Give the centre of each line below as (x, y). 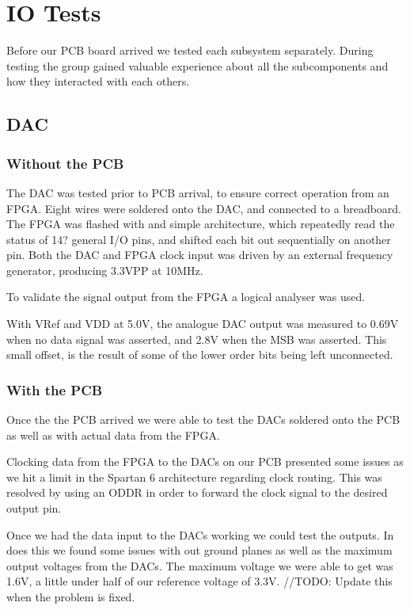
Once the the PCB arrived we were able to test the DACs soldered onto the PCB (203, 419)
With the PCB (55, 389)
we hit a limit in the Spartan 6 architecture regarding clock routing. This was (194, 477)
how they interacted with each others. (98, 81)
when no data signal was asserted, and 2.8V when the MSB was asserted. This (197, 339)
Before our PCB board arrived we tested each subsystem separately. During (190, 50)
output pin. (34, 508)
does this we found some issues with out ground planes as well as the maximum (199, 550)
